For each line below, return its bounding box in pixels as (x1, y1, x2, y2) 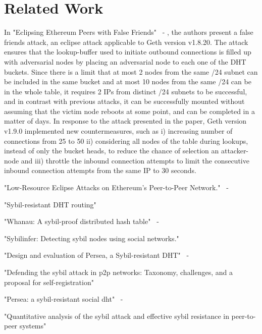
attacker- (221, 145, 249, 156)
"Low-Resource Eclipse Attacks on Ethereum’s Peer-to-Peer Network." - (4, 182, 229, 193)
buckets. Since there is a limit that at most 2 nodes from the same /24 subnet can (4, 66, 258, 77)
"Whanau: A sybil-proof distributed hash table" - (4, 216, 159, 227)
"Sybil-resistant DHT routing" (4, 199, 96, 209)
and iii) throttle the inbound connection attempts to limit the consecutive (21, 155, 249, 165)
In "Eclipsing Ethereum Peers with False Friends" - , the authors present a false (4, 27, 253, 37)
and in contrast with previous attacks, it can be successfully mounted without (4, 96, 245, 106)
